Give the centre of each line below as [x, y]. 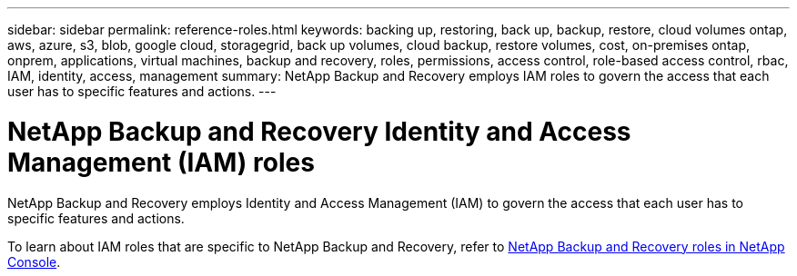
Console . [34, 261]
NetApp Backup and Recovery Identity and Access [319, 131]
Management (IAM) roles [161, 162]
